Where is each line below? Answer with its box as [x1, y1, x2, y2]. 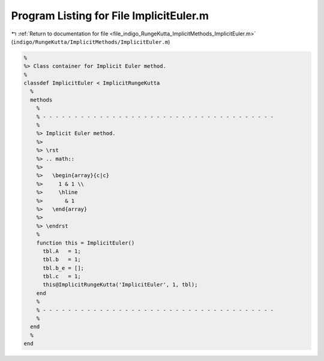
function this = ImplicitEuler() [36, 239, 135, 246]
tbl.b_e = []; [43, 264, 84, 272]
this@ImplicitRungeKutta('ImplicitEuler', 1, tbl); [43, 281, 198, 288]
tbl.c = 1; [43, 273, 81, 280]
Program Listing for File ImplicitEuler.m [11, 9, 209, 22]
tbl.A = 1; [43, 247, 81, 255]
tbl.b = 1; [43, 256, 81, 263]
